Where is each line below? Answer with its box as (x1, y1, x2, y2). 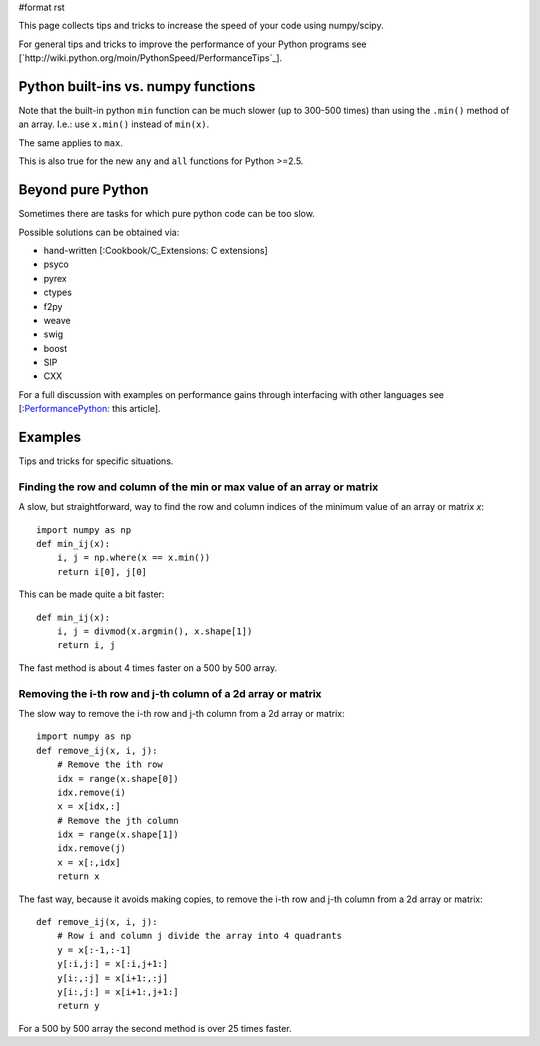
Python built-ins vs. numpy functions (18, 78, 256, 95)
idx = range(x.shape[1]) (56, 829, 179, 840)
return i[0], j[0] (56, 566, 148, 577)
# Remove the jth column (56, 815, 179, 826)
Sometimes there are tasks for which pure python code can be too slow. (18, 208, 315, 220)
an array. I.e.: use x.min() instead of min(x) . (18, 118, 210, 130)
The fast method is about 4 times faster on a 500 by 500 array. (18, 661, 278, 674)
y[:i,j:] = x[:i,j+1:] (56, 958, 169, 970)
